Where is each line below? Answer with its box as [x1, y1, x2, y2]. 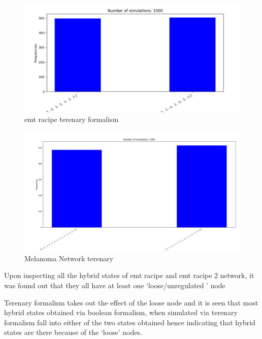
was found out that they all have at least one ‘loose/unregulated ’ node [4, 280, 225, 291]
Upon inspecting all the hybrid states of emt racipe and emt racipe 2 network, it [4, 270, 254, 281]
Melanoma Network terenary [24, 253, 114, 263]
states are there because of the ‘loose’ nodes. [4, 327, 142, 337]
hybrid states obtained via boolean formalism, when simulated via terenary [4, 307, 238, 318]
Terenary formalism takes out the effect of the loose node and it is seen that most [4, 297, 258, 307]
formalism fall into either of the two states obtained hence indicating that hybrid [4, 317, 256, 327]
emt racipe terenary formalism [24, 114, 119, 125]
